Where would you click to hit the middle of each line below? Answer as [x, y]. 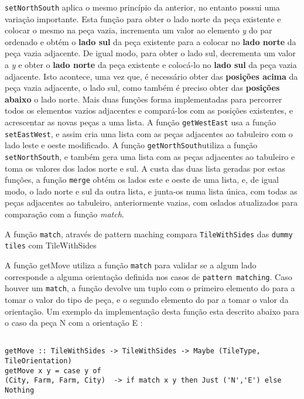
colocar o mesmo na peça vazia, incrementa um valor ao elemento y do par [139, 30]
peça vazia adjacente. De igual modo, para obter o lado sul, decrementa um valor [150, 53]
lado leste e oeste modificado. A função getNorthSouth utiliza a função [131, 145]
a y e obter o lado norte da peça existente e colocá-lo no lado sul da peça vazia [151, 65]
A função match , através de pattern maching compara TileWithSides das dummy [149, 233]
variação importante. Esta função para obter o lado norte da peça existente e [143, 18]
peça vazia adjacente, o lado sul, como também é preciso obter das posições [142, 88]
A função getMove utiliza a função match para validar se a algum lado [131, 265]
